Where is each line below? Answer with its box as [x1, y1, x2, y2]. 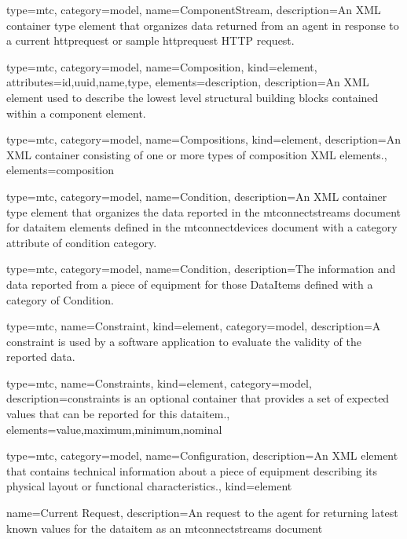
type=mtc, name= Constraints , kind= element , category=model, [6, 374, 312, 391]
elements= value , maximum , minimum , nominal [6, 421, 222, 437]
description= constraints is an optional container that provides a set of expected [6, 390, 390, 406]
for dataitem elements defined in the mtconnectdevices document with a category [6, 219, 398, 235]
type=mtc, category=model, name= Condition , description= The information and [6, 260, 396, 277]
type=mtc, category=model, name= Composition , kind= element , [6, 58, 317, 75]
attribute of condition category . [6, 234, 157, 250]
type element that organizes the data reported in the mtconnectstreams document [6, 203, 401, 220]
